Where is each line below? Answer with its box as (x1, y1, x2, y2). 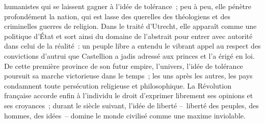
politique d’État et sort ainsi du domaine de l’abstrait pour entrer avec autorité (4, 30, 253, 41)
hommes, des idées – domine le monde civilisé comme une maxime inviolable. (4, 110, 246, 120)
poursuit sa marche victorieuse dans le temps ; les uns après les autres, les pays (4, 70, 253, 81)
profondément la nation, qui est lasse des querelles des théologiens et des (4, 11, 230, 21)
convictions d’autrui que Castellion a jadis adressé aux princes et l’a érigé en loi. (4, 50, 255, 61)
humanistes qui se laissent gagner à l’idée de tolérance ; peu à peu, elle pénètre (4, 1, 252, 11)
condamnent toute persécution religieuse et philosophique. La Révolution (4, 80, 231, 91)
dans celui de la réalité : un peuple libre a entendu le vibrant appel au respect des (4, 40, 261, 51)
